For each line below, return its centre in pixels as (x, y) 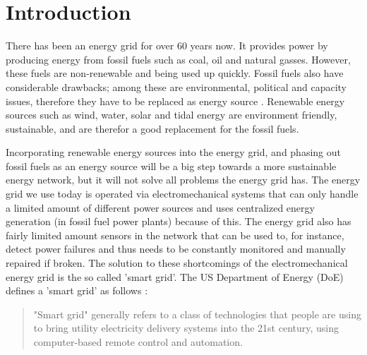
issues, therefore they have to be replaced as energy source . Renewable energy (175, 101)
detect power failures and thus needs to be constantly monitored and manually (176, 249)
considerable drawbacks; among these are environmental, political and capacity (176, 86)
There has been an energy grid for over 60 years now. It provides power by (167, 46)
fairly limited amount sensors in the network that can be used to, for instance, (175, 235)
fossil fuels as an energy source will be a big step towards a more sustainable (171, 166)
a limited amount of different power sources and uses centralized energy (160, 207)
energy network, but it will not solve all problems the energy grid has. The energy (183, 180)
